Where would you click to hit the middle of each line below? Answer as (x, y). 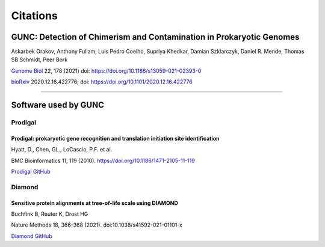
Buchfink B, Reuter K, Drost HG (50, 214)
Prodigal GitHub (31, 171)
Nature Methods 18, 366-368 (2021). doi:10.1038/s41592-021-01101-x (97, 225)
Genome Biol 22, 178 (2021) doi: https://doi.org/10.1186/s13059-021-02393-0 (106, 71)
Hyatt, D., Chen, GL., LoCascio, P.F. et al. (62, 150)
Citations (35, 16)
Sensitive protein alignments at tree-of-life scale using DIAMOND (95, 203)
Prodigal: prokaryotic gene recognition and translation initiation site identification (115, 138)
